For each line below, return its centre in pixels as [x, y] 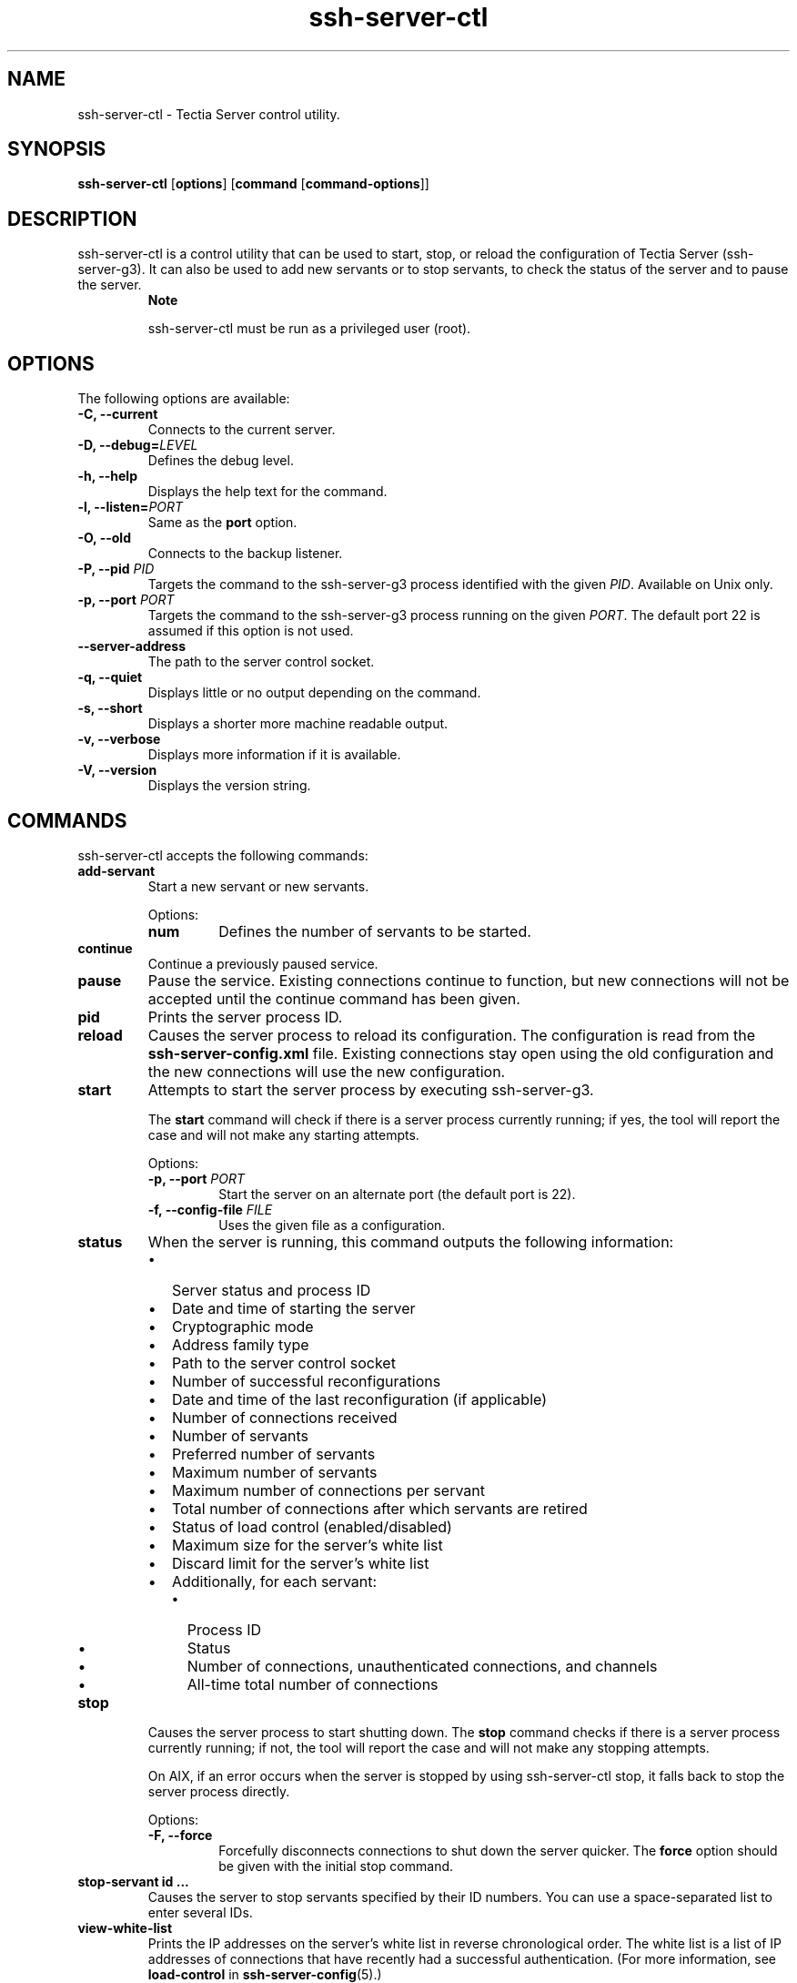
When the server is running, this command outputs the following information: [411, 1241]
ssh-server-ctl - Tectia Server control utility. [209, 114]
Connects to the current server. [242, 430]
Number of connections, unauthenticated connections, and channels [422, 1666]
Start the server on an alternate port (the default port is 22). [397, 1194]
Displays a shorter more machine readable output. [298, 724]
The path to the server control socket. [261, 662]
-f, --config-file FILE [210, 1209]
